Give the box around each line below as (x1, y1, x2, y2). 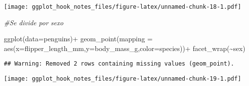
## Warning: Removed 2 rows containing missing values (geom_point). (4, 60, 234, 68)
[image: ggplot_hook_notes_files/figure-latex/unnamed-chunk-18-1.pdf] (4, 3, 241, 10)
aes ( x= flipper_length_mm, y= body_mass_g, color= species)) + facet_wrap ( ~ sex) (4, 43, 246, 53)
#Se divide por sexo (4, 17, 63, 27)
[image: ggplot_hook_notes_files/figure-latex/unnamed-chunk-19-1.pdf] (4, 75, 241, 83)
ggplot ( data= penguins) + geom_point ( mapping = (4, 34, 153, 44)
